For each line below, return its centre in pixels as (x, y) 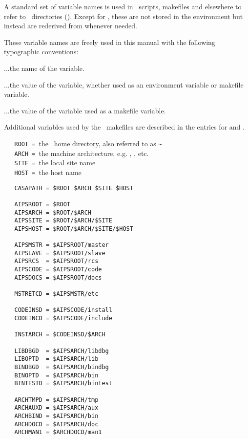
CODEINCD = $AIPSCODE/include (63, 318)
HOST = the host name (48, 172)
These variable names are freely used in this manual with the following (110, 42)
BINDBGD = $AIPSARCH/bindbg (62, 367)
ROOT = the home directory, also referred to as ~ (88, 143)
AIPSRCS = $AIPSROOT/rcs (56, 261)
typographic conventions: (41, 52)
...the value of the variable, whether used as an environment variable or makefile (124, 84)
